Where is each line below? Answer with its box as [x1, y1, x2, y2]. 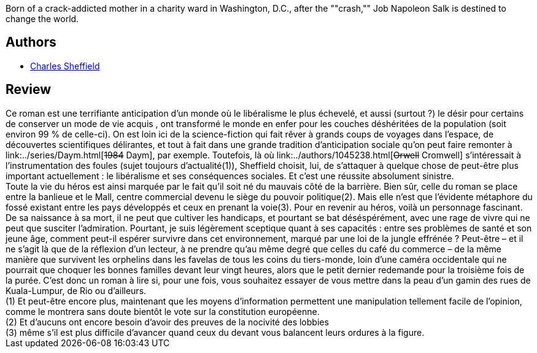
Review [6, 82, 52, 98]
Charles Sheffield [30, 60, 100, 71]
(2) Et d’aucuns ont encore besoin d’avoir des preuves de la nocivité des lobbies [6, 316, 329, 327]
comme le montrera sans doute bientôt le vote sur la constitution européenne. [6, 306, 320, 317]
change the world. [6, 14, 79, 24]
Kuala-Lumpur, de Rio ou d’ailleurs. [6, 285, 147, 296]
